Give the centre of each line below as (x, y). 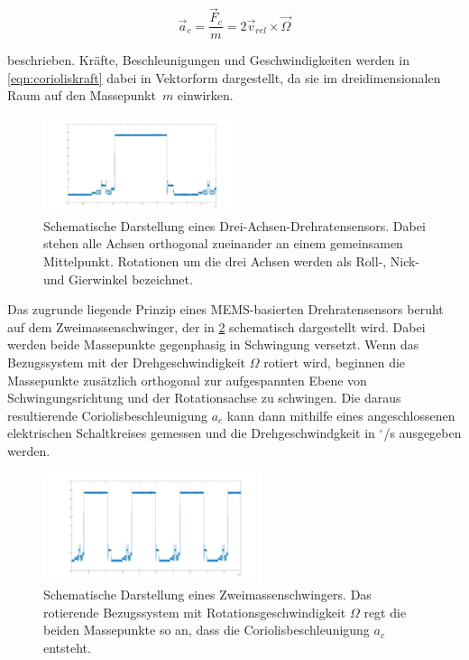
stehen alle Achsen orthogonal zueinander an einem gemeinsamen (223, 243)
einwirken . (205, 95)
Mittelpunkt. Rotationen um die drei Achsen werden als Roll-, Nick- (232, 261)
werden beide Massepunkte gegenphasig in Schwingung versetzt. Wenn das (213, 344)
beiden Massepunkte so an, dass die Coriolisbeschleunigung (207, 630)
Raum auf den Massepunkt (82, 95)
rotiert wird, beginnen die (335, 363)
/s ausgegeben (423, 433)
